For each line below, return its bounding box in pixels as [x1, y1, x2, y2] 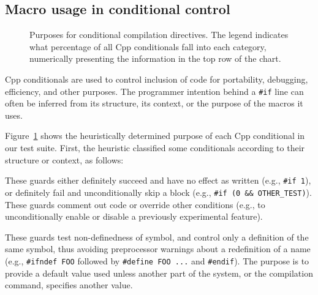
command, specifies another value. [5, 278, 133, 291]
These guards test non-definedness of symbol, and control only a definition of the [5, 230, 309, 243]
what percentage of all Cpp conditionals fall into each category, [29, 40, 267, 53]
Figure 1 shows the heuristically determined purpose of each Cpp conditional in [5, 129, 305, 142]
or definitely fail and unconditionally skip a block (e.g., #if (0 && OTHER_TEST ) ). [5, 185, 312, 198]
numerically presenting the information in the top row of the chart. [29, 52, 281, 65]
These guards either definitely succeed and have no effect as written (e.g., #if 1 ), [5, 174, 311, 187]
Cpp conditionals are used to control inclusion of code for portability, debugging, [5, 72, 308, 85]
